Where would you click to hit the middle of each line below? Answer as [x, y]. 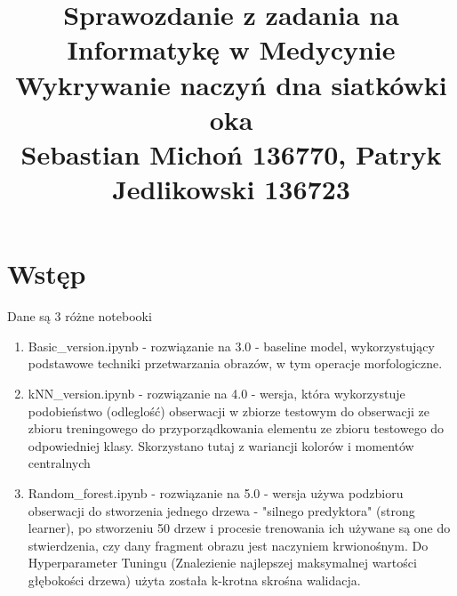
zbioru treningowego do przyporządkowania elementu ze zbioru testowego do [236, 428]
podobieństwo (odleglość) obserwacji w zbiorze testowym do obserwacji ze [228, 411]
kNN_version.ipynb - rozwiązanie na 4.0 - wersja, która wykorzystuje [216, 394]
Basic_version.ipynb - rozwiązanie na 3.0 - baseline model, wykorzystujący [231, 346]
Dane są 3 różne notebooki [80, 316]
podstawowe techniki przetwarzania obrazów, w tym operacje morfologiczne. [235, 363]
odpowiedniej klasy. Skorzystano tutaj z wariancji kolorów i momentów [221, 445]
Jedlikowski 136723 [231, 189]
